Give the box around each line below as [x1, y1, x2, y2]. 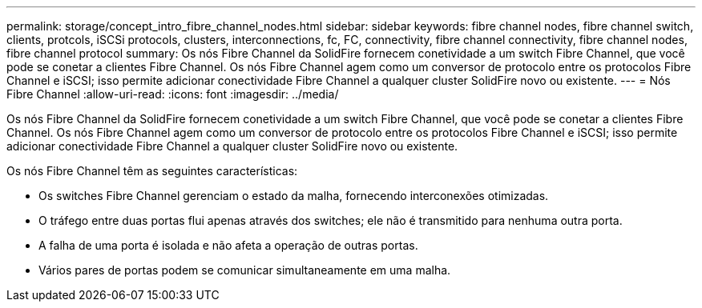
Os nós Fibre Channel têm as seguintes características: [6, 164, 298, 178]
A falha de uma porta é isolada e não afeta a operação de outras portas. [38, 238, 418, 252]
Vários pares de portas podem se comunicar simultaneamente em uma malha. [38, 263, 451, 277]
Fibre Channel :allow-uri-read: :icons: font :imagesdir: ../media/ [6, 87, 339, 101]
